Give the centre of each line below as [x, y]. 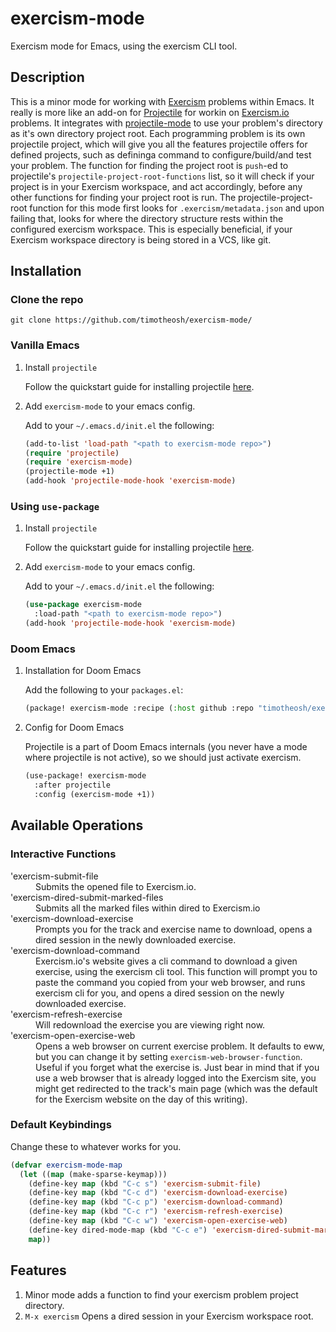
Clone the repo [47, 300]
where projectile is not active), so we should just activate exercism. [163, 758]
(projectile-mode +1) [69, 472]
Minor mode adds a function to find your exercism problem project [161, 1294]
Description [47, 77]
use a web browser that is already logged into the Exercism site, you [176, 1078]
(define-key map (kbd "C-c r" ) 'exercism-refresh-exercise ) [156, 1212]
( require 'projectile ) [72, 453]
